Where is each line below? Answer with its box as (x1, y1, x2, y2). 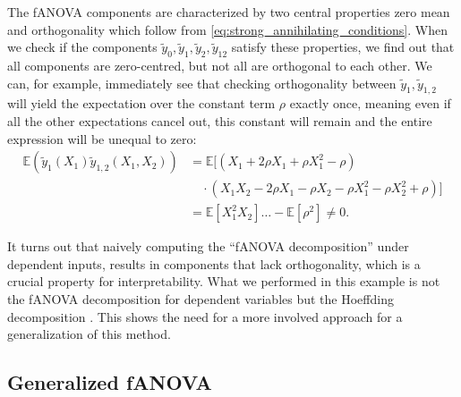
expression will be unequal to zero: (7, 129, 197, 148)
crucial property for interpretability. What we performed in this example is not (7, 272, 440, 291)
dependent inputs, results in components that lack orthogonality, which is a (7, 254, 421, 273)
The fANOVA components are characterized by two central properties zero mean (7, 3, 450, 21)
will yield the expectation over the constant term (7, 94, 276, 113)
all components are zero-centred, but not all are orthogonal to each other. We (7, 55, 432, 74)
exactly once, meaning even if (289, 94, 451, 113)
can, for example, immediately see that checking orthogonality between (7, 73, 397, 92)
